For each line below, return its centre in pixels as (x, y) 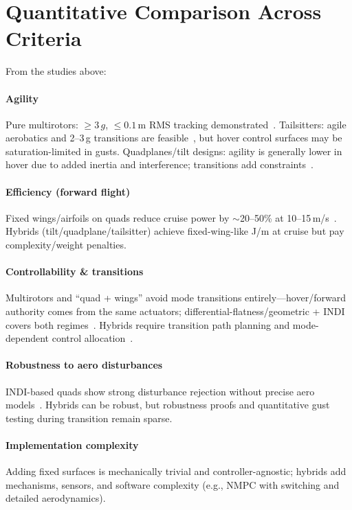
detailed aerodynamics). (56, 498)
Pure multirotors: (42, 124)
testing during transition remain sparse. (89, 418)
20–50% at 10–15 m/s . (288, 217)
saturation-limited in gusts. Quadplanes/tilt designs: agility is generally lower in (174, 151)
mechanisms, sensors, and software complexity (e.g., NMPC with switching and (173, 484)
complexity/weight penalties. (66, 245)
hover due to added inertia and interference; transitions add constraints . (159, 164)
